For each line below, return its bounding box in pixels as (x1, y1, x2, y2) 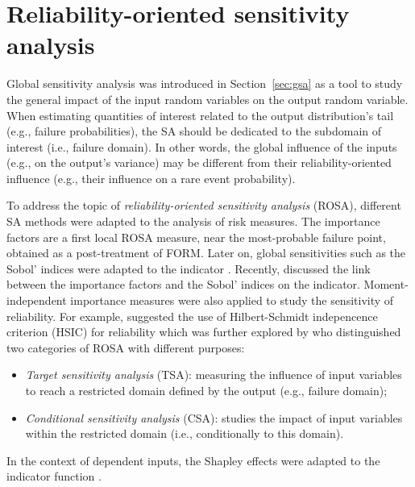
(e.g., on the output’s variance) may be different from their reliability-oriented (6, 154, 392, 171)
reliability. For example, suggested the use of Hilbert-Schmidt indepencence (6, 307, 378, 324)
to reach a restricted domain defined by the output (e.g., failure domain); (25, 382, 388, 398)
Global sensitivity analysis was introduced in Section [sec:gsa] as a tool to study (6, 75, 403, 92)
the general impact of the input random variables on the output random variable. (6, 90, 409, 107)
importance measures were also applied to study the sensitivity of (70, 292, 394, 309)
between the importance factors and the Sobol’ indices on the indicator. (6, 276, 360, 293)
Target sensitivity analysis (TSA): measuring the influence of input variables (25, 366, 402, 383)
